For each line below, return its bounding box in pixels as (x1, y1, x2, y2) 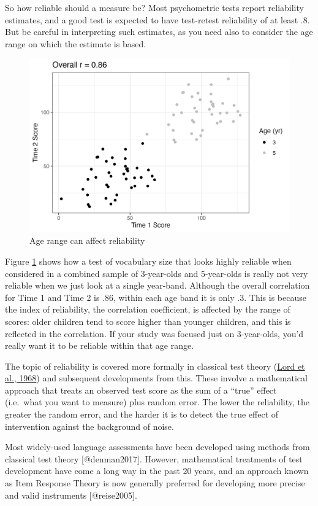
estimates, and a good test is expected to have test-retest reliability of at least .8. (5, 13, 310, 26)
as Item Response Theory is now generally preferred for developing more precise (5, 477, 305, 489)
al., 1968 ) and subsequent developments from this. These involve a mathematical (5, 372, 308, 384)
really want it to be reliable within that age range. (5, 339, 194, 352)
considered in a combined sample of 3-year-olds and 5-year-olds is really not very (5, 267, 308, 279)
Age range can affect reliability (29, 234, 145, 247)
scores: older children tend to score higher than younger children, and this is (5, 314, 291, 327)
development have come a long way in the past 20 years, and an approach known (5, 464, 309, 477)
